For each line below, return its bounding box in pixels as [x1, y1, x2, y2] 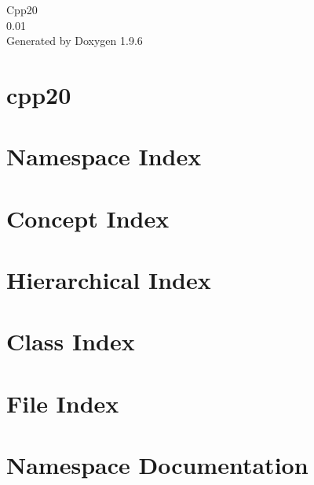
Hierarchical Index [6, 264, 211, 296]
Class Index [6, 325, 135, 357]
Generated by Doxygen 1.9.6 [6, 32, 143, 49]
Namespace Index [6, 140, 202, 172]
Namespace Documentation [6, 449, 309, 481]
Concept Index [6, 202, 170, 234]
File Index [6, 387, 119, 419]
